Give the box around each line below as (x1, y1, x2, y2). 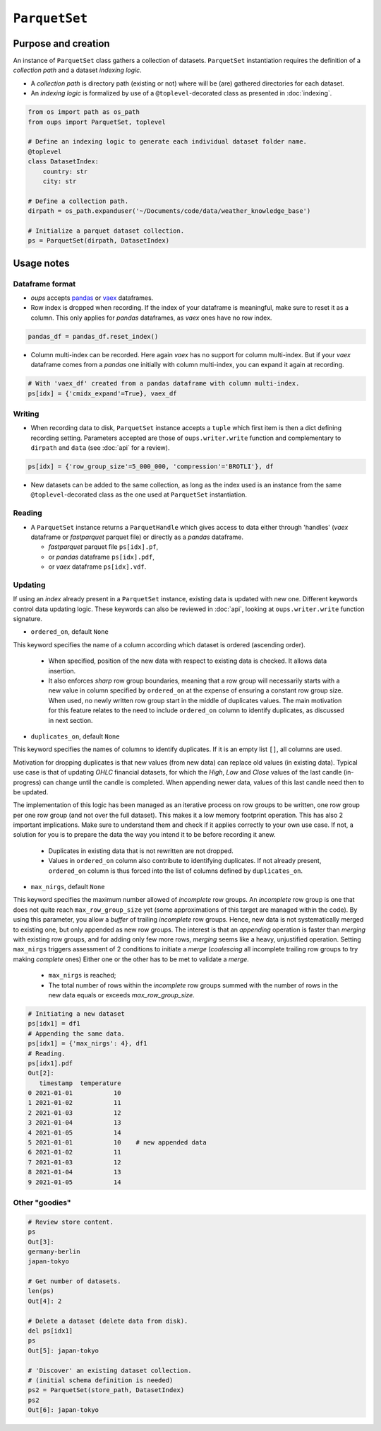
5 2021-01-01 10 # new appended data (28, 1139, 207, 1147)
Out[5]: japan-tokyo (28, 1346, 99, 1355)
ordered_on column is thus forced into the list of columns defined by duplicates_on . (48, 867, 303, 875)
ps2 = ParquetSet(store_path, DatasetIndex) (28, 1386, 185, 1394)
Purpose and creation (13, 37, 110, 50)
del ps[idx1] (28, 1327, 73, 1335)
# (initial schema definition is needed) (28, 1376, 174, 1384)
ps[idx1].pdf (28, 1059, 73, 1067)
